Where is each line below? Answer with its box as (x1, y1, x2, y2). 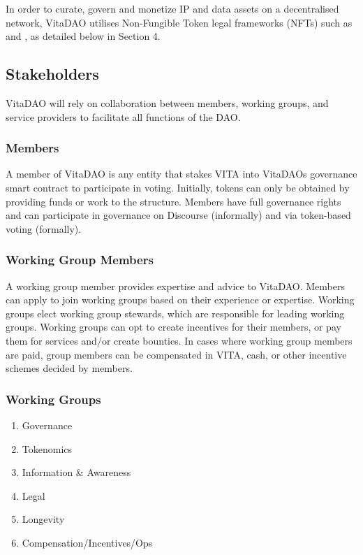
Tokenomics (22, 441, 73, 456)
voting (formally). (6, 221, 82, 236)
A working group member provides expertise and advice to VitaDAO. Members (6, 278, 345, 293)
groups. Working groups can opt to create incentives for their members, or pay (6, 319, 341, 334)
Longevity (22, 512, 65, 526)
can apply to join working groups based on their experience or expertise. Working (6, 292, 355, 307)
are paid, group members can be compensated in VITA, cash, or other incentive (6, 347, 347, 361)
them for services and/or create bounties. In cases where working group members (6, 333, 353, 347)
